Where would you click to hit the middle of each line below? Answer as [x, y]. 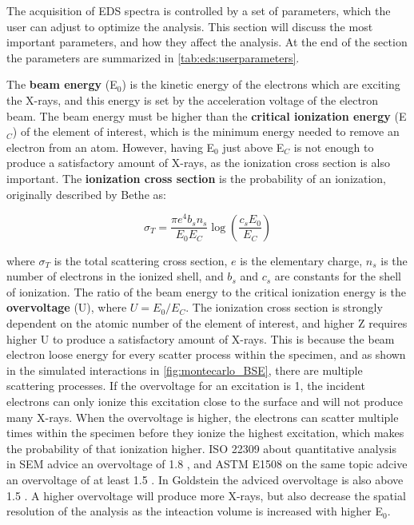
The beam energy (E [62, 84]
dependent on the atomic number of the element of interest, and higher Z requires [207, 323]
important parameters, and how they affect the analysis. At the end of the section [207, 42]
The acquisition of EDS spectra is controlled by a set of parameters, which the [199, 10]
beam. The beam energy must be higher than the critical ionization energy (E [207, 115]
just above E [253, 147]
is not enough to [334, 147]
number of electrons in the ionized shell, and [115, 276]
